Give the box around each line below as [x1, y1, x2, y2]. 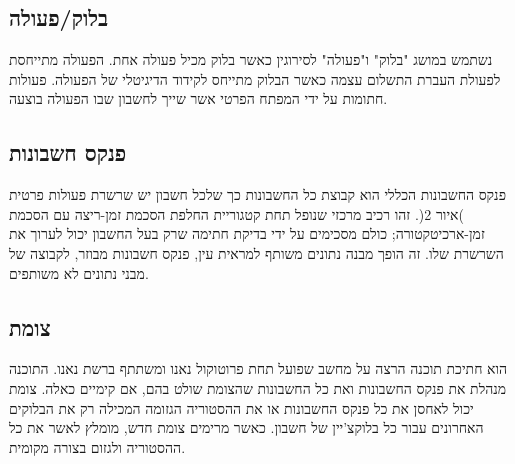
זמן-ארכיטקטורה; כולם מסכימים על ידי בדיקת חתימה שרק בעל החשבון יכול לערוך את [9, 223, 485, 244]
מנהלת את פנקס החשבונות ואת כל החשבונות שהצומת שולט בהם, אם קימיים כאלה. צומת [9, 377, 507, 398]
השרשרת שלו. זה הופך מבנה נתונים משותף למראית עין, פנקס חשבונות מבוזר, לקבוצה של [9, 242, 504, 263]
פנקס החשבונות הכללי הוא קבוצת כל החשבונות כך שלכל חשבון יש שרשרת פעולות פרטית [9, 184, 506, 205]
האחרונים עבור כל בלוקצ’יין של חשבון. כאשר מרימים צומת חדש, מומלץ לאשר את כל [9, 417, 484, 438]
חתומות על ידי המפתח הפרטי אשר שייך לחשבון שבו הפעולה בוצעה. [9, 88, 388, 109]
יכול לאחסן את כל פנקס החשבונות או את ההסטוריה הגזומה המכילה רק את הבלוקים [9, 397, 474, 418]
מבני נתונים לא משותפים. [9, 262, 149, 283]
